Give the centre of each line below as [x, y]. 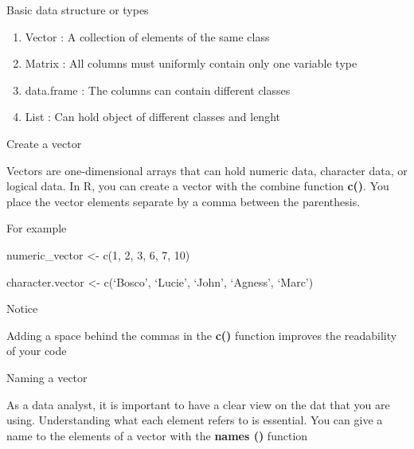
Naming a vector [47, 377]
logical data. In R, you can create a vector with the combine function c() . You [198, 186]
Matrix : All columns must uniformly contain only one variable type [191, 63]
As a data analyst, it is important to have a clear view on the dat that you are [198, 404]
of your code [37, 351]
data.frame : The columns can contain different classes [158, 90]
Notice [22, 308]
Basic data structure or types [78, 10]
